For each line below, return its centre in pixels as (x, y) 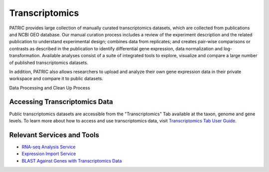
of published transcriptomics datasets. (49, 63)
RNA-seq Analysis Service (49, 147)
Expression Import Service (49, 154)
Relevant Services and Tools (54, 135)
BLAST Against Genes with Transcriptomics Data (72, 161)
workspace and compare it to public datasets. (56, 79)
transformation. (25, 56)
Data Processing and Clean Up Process (50, 87)
